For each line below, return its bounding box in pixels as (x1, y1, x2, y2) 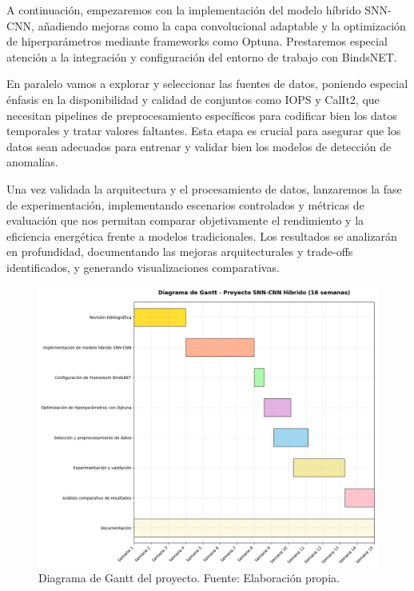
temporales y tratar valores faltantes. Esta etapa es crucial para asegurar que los (6, 122, 401, 139)
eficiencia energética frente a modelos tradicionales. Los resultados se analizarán (6, 227, 397, 244)
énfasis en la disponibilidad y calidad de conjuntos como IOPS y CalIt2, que (6, 90, 380, 107)
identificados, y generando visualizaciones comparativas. (6, 258, 280, 275)
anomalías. (6, 154, 58, 170)
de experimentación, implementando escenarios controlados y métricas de (6, 196, 364, 213)
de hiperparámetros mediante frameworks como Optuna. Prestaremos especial (6, 33, 388, 50)
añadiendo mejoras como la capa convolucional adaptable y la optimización (38, 17, 406, 34)
